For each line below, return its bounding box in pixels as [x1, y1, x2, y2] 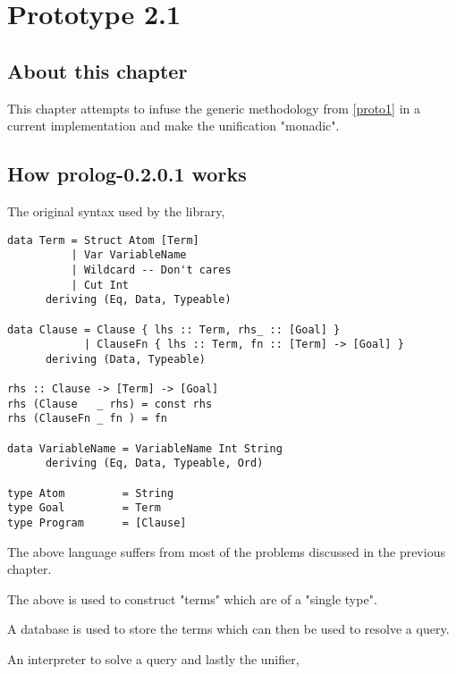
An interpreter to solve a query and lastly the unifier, [7, 650, 300, 669]
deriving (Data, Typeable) [45, 352, 206, 366]
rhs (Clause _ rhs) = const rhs [7, 397, 213, 410]
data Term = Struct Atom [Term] [7, 233, 199, 247]
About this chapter [7, 56, 188, 84]
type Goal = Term [7, 501, 161, 515]
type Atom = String [7, 486, 174, 500]
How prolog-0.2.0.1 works [7, 160, 247, 188]
